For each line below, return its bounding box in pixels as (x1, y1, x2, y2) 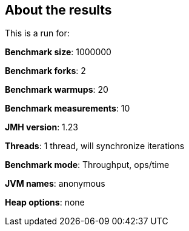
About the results (5, 2, 112, 18)
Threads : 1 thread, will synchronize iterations (5, 141, 185, 152)
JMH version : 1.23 (5, 122, 79, 133)
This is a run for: (5, 28, 70, 39)
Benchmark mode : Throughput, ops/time (5, 159, 170, 170)
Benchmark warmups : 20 (5, 84, 108, 95)
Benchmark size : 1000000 (5, 47, 111, 58)
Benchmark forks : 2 (5, 65, 86, 76)
